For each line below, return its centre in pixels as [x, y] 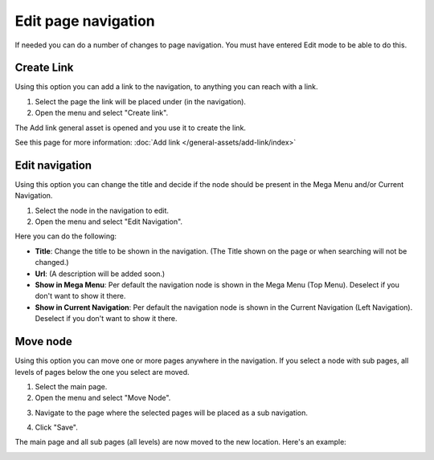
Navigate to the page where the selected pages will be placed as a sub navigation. [172, 413]
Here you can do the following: [66, 236]
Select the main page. [71, 386]
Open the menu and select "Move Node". [103, 398]
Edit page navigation [85, 21]
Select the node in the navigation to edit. [102, 210]
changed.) [52, 263]
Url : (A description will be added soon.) [100, 274]
